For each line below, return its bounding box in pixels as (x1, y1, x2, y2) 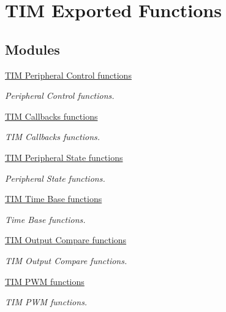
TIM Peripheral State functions (5, 150, 123, 163)
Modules (5, 39, 60, 58)
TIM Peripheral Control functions (5, 68, 132, 81)
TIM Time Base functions (5, 192, 102, 205)
